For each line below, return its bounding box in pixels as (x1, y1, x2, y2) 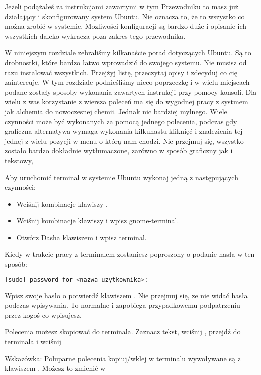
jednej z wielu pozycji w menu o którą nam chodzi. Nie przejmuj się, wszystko (5, 135, 244, 146)
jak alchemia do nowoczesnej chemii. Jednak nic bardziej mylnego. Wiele (5, 106, 227, 116)
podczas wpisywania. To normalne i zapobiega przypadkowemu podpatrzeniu (5, 300, 240, 310)
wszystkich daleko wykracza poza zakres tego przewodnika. (5, 30, 186, 41)
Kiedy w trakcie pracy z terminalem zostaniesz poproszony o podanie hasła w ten (5, 249, 255, 259)
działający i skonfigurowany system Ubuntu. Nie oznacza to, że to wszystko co (5, 11, 245, 21)
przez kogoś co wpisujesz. (5, 309, 82, 320)
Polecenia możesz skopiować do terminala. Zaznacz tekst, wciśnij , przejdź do (5, 326, 241, 337)
